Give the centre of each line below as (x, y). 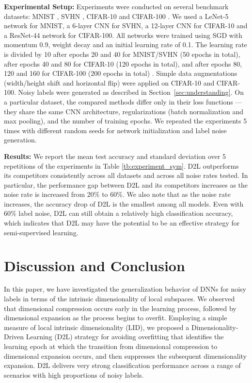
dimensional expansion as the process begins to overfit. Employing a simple (116, 318)
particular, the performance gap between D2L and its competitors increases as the (126, 184)
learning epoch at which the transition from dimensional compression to (111, 346)
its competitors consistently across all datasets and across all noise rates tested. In (126, 175)
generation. (20, 140)
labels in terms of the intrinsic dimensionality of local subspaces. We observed (119, 298)
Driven (14, 337)
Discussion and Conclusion (94, 266)
